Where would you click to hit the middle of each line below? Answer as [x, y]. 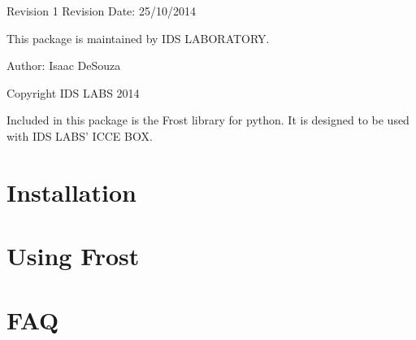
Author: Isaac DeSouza [64, 65]
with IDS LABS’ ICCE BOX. [80, 135]
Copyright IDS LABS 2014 [73, 92]
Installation [71, 192]
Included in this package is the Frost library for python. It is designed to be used [208, 120]
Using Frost [73, 256]
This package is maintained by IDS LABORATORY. [138, 38]
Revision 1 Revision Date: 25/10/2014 [101, 11]
